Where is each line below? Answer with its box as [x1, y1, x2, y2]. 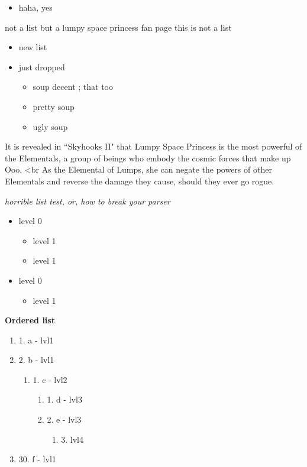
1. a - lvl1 [18, 333, 54, 346]
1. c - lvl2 [33, 373, 67, 385]
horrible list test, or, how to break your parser [5, 194, 170, 207]
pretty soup [33, 100, 75, 112]
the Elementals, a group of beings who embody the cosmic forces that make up [5, 151, 291, 164]
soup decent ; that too [33, 80, 114, 93]
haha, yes [18, 1, 53, 13]
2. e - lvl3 [47, 413, 82, 426]
